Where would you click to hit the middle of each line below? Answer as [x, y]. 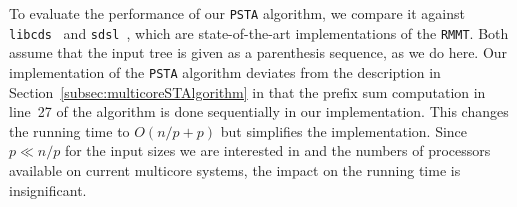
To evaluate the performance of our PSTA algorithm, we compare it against [237, 13]
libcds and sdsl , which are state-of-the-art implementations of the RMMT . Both [259, 32]
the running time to [69, 130]
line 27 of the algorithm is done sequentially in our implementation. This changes [259, 111]
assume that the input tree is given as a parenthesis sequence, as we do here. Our [258, 52]
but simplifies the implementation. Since [344, 130]
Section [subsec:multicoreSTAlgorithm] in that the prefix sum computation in [247, 91]
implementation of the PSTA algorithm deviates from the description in [225, 71]
